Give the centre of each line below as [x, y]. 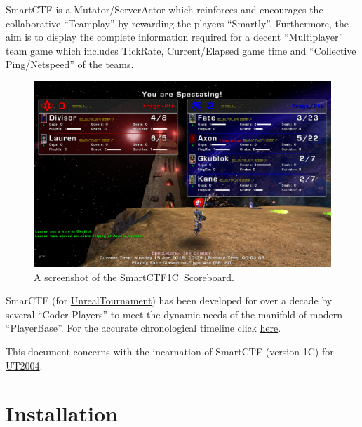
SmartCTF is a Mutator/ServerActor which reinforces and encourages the [165, 9]
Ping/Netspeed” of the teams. [70, 64]
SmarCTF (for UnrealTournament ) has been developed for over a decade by [169, 300]
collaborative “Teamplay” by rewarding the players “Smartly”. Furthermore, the [177, 23]
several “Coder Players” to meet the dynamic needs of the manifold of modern [174, 314]
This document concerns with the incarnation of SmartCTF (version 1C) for [170, 351]
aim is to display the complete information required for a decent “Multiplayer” [175, 37]
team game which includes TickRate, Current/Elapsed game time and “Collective [181, 50]
